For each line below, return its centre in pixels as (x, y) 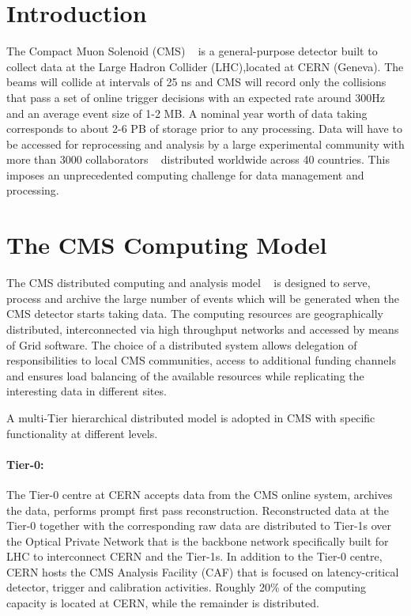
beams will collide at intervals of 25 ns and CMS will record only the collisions (196, 82)
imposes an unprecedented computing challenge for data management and (185, 174)
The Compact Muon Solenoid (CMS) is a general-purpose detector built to (192, 51)
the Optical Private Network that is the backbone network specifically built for (198, 540)
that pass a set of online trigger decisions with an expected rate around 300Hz (196, 97)
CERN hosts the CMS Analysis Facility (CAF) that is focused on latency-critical (203, 571)
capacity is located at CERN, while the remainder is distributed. (163, 603)
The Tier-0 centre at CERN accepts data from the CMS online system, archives (200, 494)
